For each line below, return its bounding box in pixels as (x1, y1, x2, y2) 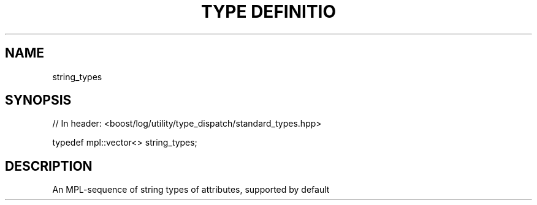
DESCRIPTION (5, 158, 93, 174)
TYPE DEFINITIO (200, 1, 337, 22)
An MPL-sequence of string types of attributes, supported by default (52, 184, 330, 195)
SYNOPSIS (5, 92, 72, 108)
